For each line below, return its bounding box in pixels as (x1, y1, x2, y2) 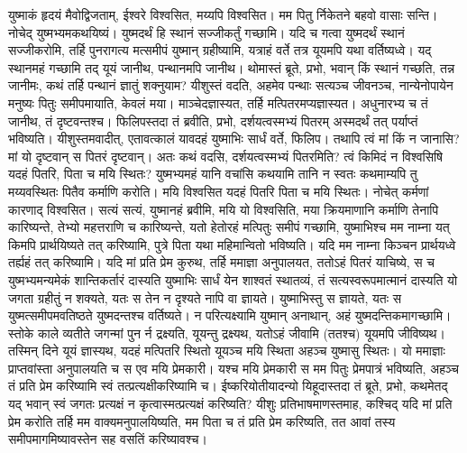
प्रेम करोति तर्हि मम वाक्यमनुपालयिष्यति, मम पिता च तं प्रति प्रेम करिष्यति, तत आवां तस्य (8, 411, 396, 430)
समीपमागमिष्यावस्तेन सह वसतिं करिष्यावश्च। (8, 430, 207, 448)
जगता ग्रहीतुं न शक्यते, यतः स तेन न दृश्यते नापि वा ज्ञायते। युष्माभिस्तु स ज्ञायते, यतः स (8, 288, 402, 307)
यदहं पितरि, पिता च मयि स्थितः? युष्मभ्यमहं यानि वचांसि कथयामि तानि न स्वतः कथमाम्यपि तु (8, 164, 417, 183)
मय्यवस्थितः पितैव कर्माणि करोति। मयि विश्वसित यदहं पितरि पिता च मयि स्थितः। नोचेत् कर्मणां (8, 181, 429, 200)
